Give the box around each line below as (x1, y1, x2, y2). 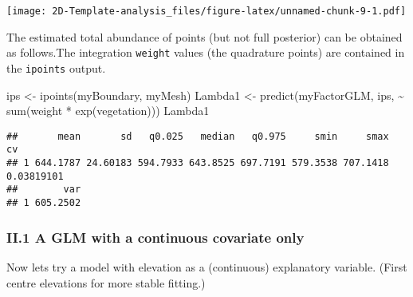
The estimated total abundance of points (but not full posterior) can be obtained (6, 28, 403, 45)
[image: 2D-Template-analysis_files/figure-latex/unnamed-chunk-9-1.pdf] (6, 6, 407, 17)
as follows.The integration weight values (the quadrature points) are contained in (6, 44, 405, 61)
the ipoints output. (6, 59, 106, 76)
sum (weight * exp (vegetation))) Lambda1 (6, 102, 210, 119)
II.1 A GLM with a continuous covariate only (6, 227, 305, 247)
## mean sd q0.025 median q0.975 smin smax (6, 130, 389, 142)
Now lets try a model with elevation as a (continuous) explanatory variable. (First (6, 258, 407, 275)
